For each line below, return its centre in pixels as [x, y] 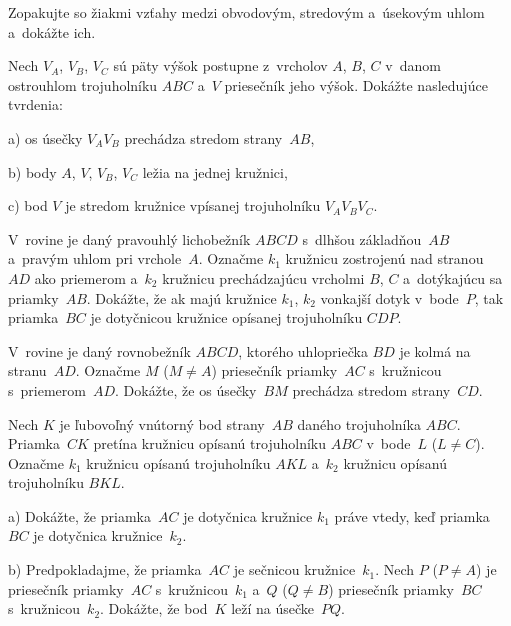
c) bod [28, 205]
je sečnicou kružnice [294, 569]
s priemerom [47, 389]
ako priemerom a [86, 277]
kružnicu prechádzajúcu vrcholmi [263, 277]
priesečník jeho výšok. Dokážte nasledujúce [356, 84]
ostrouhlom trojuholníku [83, 84]
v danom [413, 65]
